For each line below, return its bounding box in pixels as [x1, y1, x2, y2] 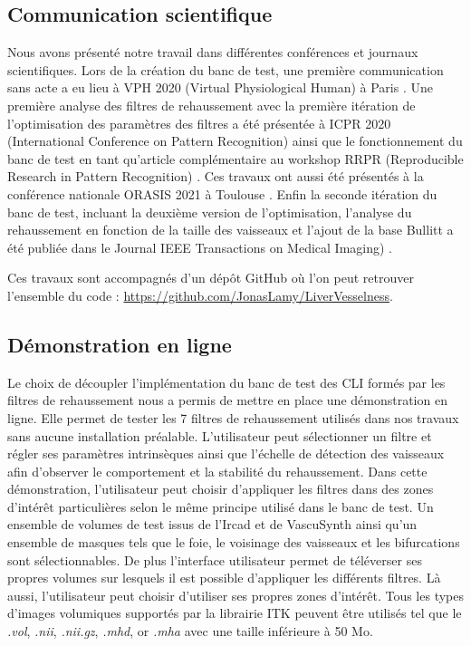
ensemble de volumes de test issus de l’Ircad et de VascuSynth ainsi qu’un [7, 515, 418, 534]
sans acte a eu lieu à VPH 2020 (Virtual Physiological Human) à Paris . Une [7, 78, 433, 97]
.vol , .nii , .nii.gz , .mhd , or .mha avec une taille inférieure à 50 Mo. [7, 622, 373, 641]
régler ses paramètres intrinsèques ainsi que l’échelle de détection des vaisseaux [7, 444, 445, 463]
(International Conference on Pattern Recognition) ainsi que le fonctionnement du [7, 131, 463, 150]
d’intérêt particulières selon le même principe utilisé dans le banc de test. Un [7, 497, 434, 516]
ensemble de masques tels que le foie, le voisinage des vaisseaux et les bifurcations [7, 533, 460, 552]
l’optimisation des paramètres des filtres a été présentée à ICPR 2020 [7, 113, 391, 132]
